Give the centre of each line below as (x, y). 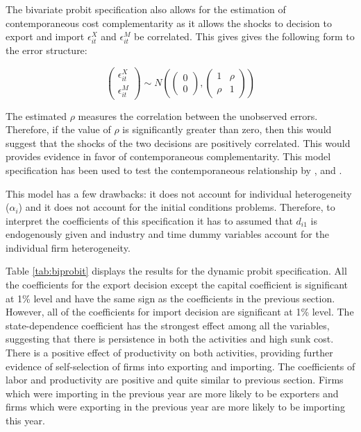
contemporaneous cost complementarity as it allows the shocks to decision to (169, 23)
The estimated (36, 115)
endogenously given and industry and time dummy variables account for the (167, 234)
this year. (25, 420)
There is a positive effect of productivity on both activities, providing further (169, 353)
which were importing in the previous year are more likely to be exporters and (172, 393)
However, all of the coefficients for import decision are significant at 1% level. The (180, 312)
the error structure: (47, 50)
